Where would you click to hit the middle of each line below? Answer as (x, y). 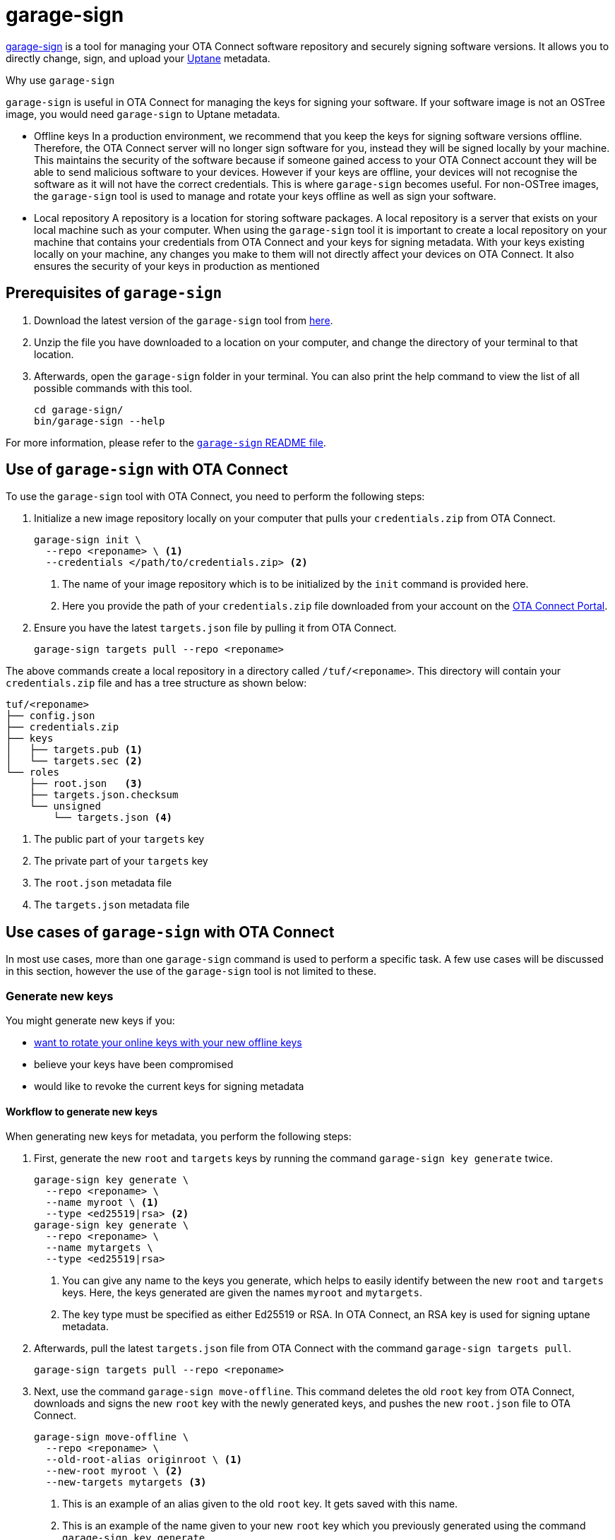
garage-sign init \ (88, 540)
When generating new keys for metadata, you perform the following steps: (179, 1137)
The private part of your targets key (121, 861)
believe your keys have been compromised (134, 1065)
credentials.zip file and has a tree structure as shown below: (156, 683)
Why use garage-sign (60, 80)
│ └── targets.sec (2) (74, 761)
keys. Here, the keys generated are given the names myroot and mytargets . (242, 1293)
